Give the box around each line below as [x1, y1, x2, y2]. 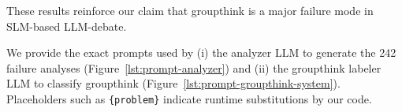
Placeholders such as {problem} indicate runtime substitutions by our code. [6, 90, 372, 106]
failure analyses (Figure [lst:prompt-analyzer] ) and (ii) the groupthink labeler [6, 59, 382, 76]
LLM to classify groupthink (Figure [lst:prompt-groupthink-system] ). [6, 75, 341, 91]
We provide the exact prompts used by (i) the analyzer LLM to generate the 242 [6, 44, 396, 61]
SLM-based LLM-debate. [6, 17, 127, 34]
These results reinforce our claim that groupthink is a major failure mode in [6, 2, 374, 18]
